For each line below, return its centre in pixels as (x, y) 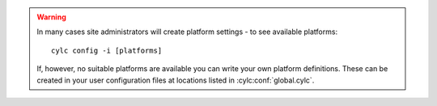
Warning (51, 17)
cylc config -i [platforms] (107, 50)
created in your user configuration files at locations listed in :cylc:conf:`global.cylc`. (176, 80)
